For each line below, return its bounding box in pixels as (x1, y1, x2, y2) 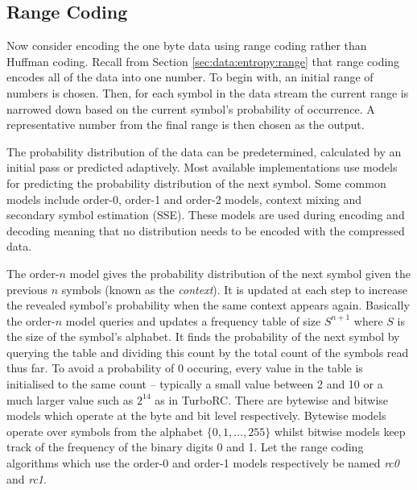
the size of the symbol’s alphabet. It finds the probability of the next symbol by (6, 328, 400, 345)
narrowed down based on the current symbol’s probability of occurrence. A (6, 100, 375, 117)
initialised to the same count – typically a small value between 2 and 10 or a (6, 376, 383, 392)
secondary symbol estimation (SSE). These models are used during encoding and (6, 206, 405, 223)
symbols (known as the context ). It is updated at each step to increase (61, 280, 408, 297)
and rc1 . (6, 470, 47, 487)
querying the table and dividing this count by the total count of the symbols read (6, 343, 409, 360)
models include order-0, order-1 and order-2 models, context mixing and (6, 190, 362, 207)
